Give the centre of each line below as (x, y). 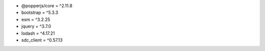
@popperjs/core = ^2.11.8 (47, 6)
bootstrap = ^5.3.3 (40, 13)
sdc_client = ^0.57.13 (42, 40)
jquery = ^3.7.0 (36, 26)
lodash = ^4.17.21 (38, 33)
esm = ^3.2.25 (36, 19)
